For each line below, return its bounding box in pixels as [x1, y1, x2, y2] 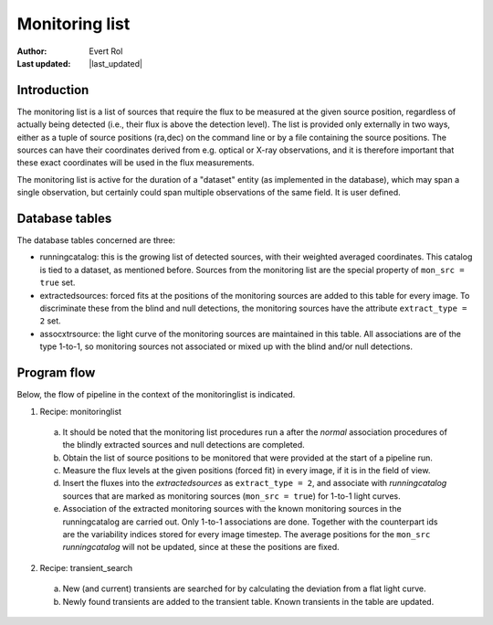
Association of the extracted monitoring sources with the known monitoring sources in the [62, 503, 402, 514]
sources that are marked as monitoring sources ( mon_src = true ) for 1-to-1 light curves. [62, 490, 401, 502]
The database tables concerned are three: [16, 235, 175, 246]
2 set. [39, 315, 61, 326]
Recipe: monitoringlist [39, 406, 122, 417]
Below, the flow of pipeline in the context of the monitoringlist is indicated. [16, 389, 296, 400]
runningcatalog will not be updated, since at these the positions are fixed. [62, 542, 340, 553]
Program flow [16, 365, 96, 381]
